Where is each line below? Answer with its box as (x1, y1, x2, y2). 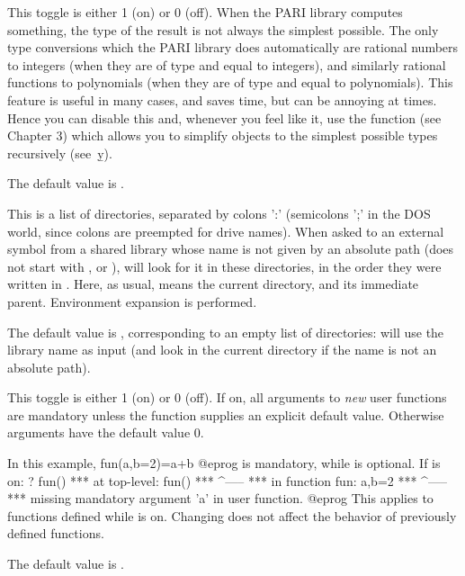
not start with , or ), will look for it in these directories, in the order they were (7, 256, 442, 275)
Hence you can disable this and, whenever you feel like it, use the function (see (7, 108, 442, 127)
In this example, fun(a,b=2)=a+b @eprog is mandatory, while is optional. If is (7, 454, 441, 472)
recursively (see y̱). (7, 143, 112, 162)
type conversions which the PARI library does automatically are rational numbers (7, 38, 459, 57)
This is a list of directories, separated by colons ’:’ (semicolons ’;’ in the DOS (7, 203, 431, 222)
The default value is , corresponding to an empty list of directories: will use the (7, 322, 444, 341)
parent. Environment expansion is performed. (7, 292, 257, 310)
